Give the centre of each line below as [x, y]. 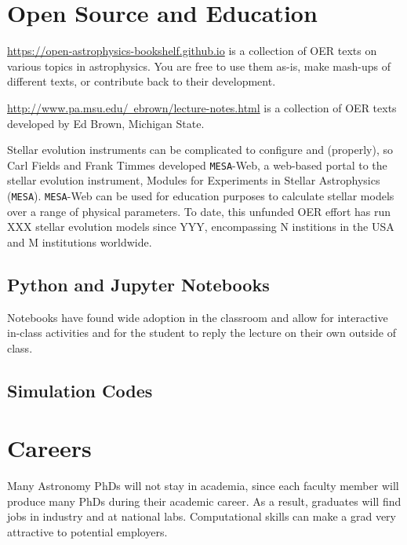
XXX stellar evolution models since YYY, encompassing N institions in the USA [201, 227]
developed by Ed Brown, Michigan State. [106, 123]
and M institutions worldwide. [80, 241]
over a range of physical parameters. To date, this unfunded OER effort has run [199, 211]
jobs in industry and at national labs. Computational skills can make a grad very [202, 516]
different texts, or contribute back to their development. [142, 81]
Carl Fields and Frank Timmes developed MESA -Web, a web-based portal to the [197, 165]
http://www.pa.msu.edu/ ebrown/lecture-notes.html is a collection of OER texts [202, 107]
